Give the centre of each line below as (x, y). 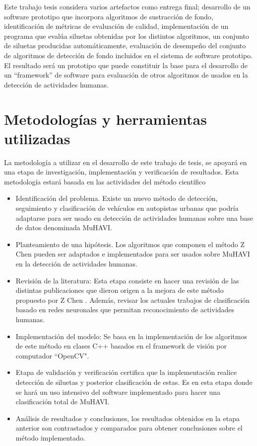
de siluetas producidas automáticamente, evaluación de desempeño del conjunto (125, 45)
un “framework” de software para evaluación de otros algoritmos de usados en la (126, 75)
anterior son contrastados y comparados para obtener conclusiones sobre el (129, 428)
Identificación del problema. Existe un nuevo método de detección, (117, 198)
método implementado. (50, 437)
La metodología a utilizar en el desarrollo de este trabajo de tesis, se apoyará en (126, 162)
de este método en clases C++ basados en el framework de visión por (121, 346)
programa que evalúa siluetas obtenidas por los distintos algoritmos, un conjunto (127, 36)
